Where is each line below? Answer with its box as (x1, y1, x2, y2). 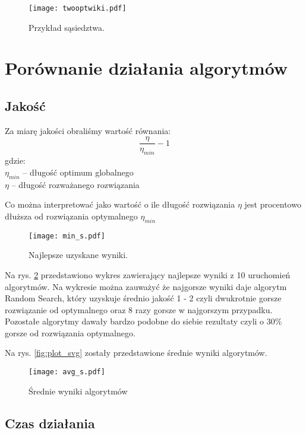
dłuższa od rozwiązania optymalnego (5, 209, 138, 222)
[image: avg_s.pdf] (29, 368, 105, 377)
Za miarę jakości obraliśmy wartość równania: (5, 124, 171, 136)
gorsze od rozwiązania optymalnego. (5, 326, 135, 339)
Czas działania (5, 413, 95, 432)
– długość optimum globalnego (23, 165, 134, 178)
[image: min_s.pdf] (29, 231, 105, 240)
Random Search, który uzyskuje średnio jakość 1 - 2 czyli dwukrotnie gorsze (5, 292, 282, 304)
